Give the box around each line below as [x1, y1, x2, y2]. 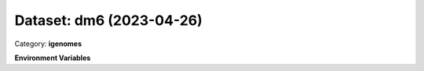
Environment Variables [14, 53, 91, 62]
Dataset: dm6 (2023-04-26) [14, 12, 203, 29]
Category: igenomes [14, 39, 82, 48]
